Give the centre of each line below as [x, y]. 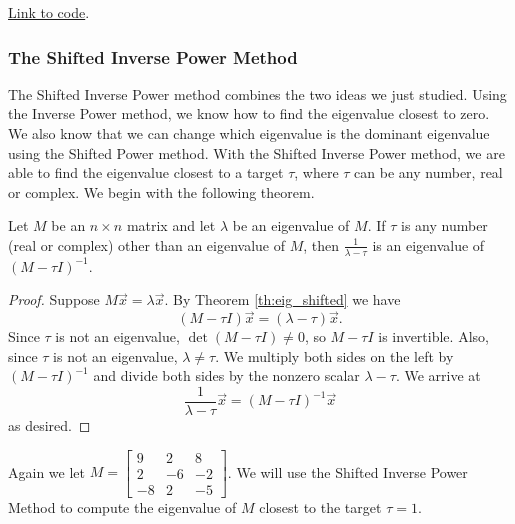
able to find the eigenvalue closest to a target [146, 172]
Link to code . [49, 12]
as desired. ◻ [49, 425]
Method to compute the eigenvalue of [122, 506]
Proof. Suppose [54, 299]
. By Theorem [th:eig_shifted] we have [282, 299]
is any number [444, 225]
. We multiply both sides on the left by [334, 355]
